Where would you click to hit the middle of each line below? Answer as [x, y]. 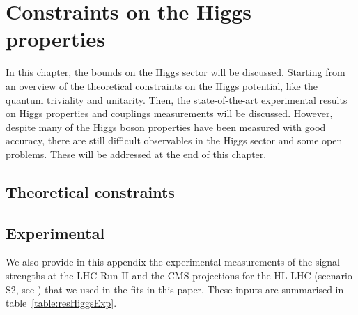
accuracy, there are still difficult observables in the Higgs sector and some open [174, 140]
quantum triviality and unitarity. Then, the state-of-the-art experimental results [177, 99]
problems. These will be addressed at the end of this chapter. [136, 154]
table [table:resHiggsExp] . [61, 303]
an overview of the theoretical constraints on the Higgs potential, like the [162, 85]
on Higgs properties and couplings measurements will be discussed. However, [169, 113]
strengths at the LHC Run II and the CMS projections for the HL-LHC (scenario [179, 276]
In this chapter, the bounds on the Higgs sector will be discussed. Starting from [176, 72]
